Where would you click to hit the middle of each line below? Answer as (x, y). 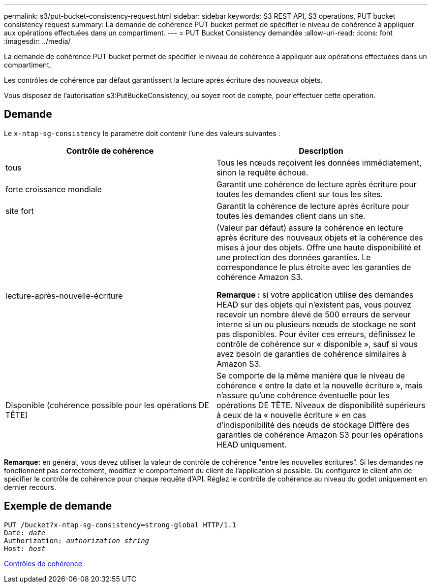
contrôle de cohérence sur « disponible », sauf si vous (317, 344)
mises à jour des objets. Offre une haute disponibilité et (319, 247)
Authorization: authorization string (77, 540)
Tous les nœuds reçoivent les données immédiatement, (319, 162)
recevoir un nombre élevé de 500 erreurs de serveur (314, 314)
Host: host (25, 548)
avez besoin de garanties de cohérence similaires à (311, 354)
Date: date (25, 533)
